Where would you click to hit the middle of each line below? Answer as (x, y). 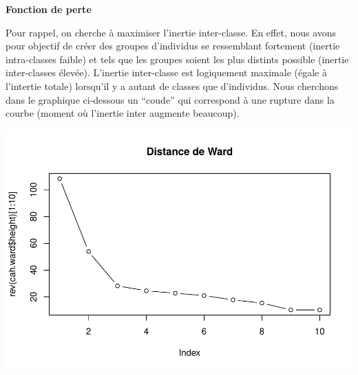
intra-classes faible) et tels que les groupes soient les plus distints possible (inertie (177, 59)
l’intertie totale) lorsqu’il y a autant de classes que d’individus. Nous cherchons (172, 86)
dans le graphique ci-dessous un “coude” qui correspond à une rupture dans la (170, 99)
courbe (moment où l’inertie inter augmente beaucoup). (123, 113)
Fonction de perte (49, 9)
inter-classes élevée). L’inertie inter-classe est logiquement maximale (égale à (166, 72)
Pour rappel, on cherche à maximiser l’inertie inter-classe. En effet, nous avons (171, 32)
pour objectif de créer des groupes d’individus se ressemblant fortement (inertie (173, 46)
